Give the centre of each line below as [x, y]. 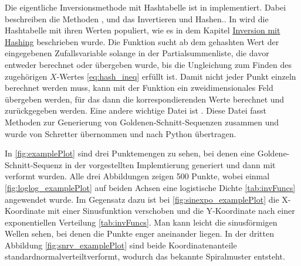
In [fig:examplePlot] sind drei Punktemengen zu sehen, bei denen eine [130, 153]
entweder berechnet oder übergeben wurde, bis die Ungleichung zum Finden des [148, 64]
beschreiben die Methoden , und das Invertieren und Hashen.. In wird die [137, 18]
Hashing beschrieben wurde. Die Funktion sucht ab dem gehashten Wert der [142, 41]
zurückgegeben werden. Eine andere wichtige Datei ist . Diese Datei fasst [136, 110]
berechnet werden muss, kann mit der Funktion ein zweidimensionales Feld [139, 88]
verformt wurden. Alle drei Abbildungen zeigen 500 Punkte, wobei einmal [137, 176]
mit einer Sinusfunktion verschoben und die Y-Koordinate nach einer [171, 211]
